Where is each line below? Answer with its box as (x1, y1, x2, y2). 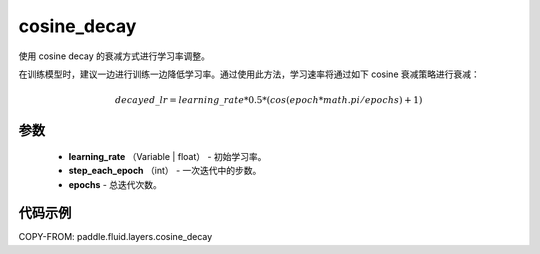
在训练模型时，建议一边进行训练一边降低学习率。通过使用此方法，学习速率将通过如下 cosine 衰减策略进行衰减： (18, 68, 480, 80)
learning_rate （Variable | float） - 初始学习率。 (68, 150, 267, 162)
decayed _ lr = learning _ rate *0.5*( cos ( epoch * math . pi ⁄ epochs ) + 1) (115, 95, 423, 106)
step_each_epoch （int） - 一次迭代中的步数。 (68, 165, 262, 177)
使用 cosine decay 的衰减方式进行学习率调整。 (18, 50, 210, 62)
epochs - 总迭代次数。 (68, 178, 162, 190)
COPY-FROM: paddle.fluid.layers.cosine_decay (18, 231, 213, 243)
